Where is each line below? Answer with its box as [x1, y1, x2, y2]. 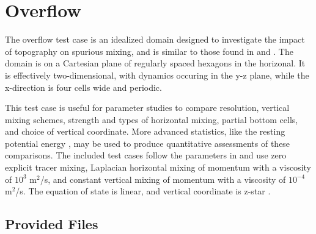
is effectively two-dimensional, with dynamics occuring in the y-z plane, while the [5, 68, 309, 81]
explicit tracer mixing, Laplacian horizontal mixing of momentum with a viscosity [5, 161, 311, 174]
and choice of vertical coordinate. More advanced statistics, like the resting [5, 125, 285, 138]
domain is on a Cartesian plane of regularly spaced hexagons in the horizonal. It [5, 57, 306, 69]
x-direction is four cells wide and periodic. [5, 80, 162, 93]
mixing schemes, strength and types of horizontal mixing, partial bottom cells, [5, 113, 298, 126]
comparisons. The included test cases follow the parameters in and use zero [5, 149, 287, 161]
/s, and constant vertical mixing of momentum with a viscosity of [40, 172, 286, 185]
